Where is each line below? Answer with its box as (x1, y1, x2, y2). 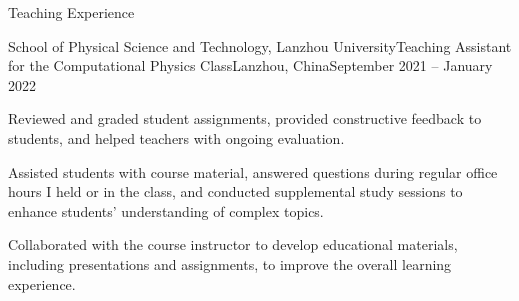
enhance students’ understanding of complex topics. (8, 200, 324, 221)
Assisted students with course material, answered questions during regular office (8, 161, 498, 182)
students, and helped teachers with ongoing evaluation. (8, 127, 345, 148)
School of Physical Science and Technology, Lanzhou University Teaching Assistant (8, 35, 512, 56)
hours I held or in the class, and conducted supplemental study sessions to (8, 181, 463, 202)
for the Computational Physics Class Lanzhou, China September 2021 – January (8, 55, 493, 76)
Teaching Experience (8, 2, 135, 22)
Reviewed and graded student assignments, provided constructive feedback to (8, 108, 482, 129)
